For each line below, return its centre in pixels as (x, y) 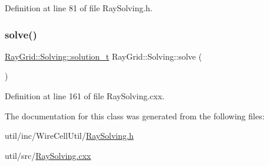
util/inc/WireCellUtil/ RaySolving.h (69, 136)
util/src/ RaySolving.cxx (48, 155)
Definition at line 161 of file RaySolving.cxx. (85, 96)
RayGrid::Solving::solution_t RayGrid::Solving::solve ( (104, 56)
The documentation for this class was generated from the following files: (135, 115)
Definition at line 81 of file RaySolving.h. (79, 8)
